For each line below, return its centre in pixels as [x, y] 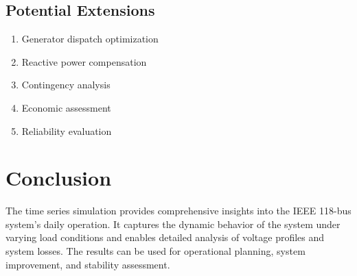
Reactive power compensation [84, 61]
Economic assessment [66, 107]
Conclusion [59, 178]
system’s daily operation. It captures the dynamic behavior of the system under [173, 224]
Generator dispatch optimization [90, 39]
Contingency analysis [66, 85]
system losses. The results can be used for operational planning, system [156, 251]
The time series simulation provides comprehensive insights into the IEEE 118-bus [178, 211]
